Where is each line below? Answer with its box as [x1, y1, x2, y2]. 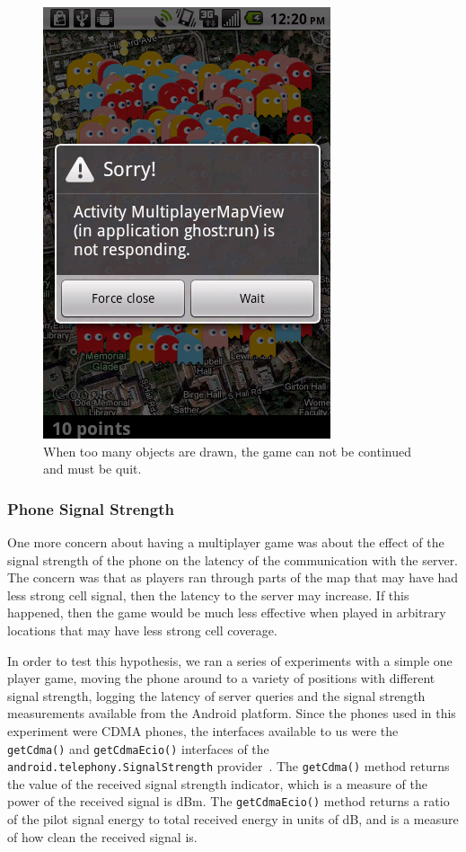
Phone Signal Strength [7, 497, 174, 519]
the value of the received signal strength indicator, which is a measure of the [7, 774, 427, 793]
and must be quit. [43, 459, 142, 478]
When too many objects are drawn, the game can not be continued [43, 441, 412, 460]
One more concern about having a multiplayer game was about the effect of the [7, 533, 444, 551]
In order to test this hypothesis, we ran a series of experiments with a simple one [7, 651, 453, 670]
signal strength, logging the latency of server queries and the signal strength [7, 686, 426, 705]
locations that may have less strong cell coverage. [7, 620, 277, 639]
